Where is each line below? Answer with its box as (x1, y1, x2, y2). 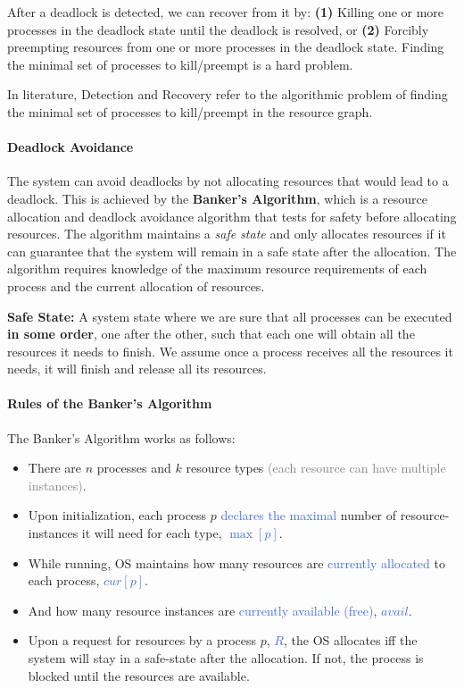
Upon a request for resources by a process (28, 631, 257, 650)
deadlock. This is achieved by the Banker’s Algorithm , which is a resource (7, 189, 427, 207)
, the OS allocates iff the (283, 631, 418, 650)
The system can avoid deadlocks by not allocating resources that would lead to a (7, 172, 449, 190)
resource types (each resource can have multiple (186, 458, 446, 477)
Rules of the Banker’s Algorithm (7, 394, 212, 413)
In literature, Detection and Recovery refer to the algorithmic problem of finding (7, 85, 448, 104)
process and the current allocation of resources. (7, 276, 265, 295)
